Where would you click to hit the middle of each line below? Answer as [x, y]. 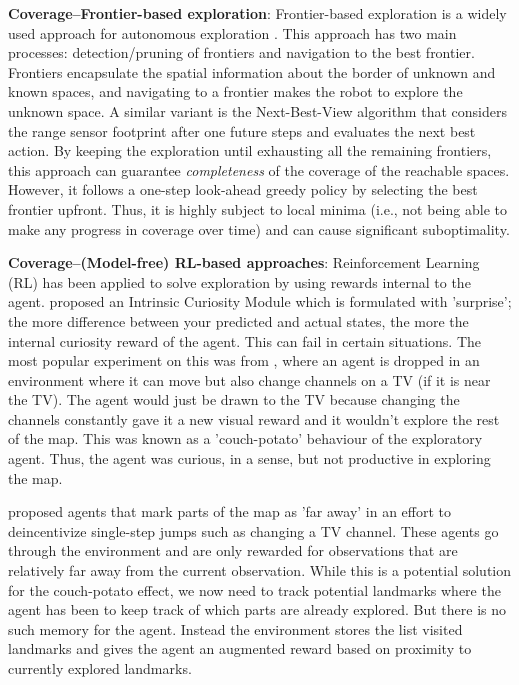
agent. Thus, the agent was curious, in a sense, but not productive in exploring [249, 458]
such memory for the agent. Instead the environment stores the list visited [235, 628]
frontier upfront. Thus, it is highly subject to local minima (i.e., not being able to [257, 208]
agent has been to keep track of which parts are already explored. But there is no [257, 609]
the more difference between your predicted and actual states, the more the [238, 320]
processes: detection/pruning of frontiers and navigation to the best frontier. [241, 52]
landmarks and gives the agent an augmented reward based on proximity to [240, 648]
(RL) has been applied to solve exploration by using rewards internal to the [239, 281]
